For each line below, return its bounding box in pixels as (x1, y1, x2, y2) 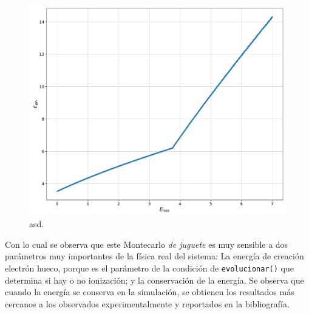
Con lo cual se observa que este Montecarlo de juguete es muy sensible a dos (5, 237, 288, 250)
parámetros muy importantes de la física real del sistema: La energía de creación (5, 250, 304, 262)
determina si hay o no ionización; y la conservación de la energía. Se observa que (5, 273, 304, 286)
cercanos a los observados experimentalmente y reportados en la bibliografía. (5, 297, 290, 310)
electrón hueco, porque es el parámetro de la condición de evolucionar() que (5, 261, 294, 274)
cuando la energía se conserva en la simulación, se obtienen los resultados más (5, 285, 294, 298)
